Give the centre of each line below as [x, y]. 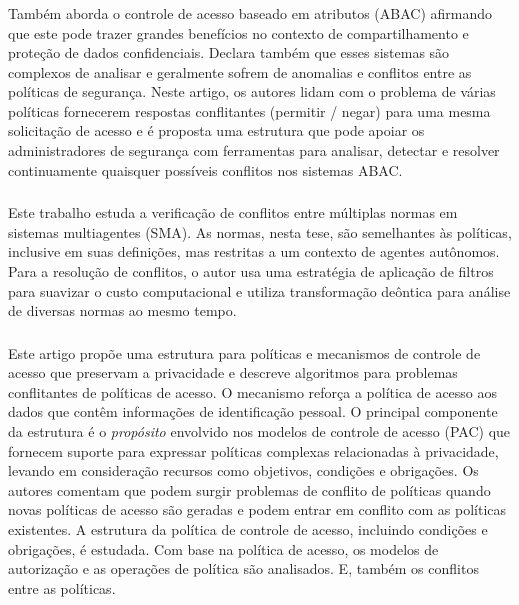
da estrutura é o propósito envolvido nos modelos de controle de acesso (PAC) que [259, 431]
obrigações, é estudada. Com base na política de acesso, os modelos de [223, 548]
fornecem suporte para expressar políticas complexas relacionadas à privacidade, [253, 450]
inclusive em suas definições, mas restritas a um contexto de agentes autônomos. [254, 251]
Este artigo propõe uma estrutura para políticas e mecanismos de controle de [244, 352]
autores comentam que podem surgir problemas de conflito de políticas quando [249, 489]
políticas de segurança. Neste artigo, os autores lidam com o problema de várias [252, 91]
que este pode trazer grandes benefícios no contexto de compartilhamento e [238, 32]
